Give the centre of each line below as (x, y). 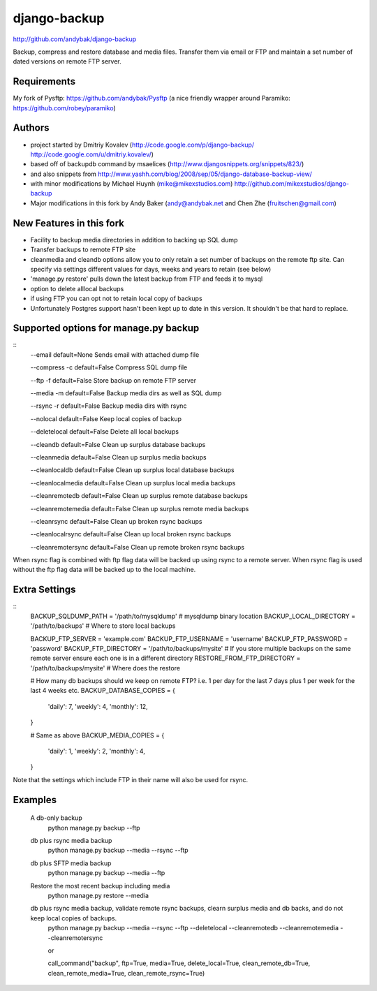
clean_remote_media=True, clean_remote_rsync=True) (126, 973)
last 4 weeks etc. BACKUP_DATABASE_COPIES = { (103, 691)
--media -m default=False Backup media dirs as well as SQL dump (126, 393)
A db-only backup (57, 818)
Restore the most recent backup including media (100, 886)
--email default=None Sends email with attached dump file (115, 354)
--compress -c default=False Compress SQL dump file (109, 367)
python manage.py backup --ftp (94, 828)
